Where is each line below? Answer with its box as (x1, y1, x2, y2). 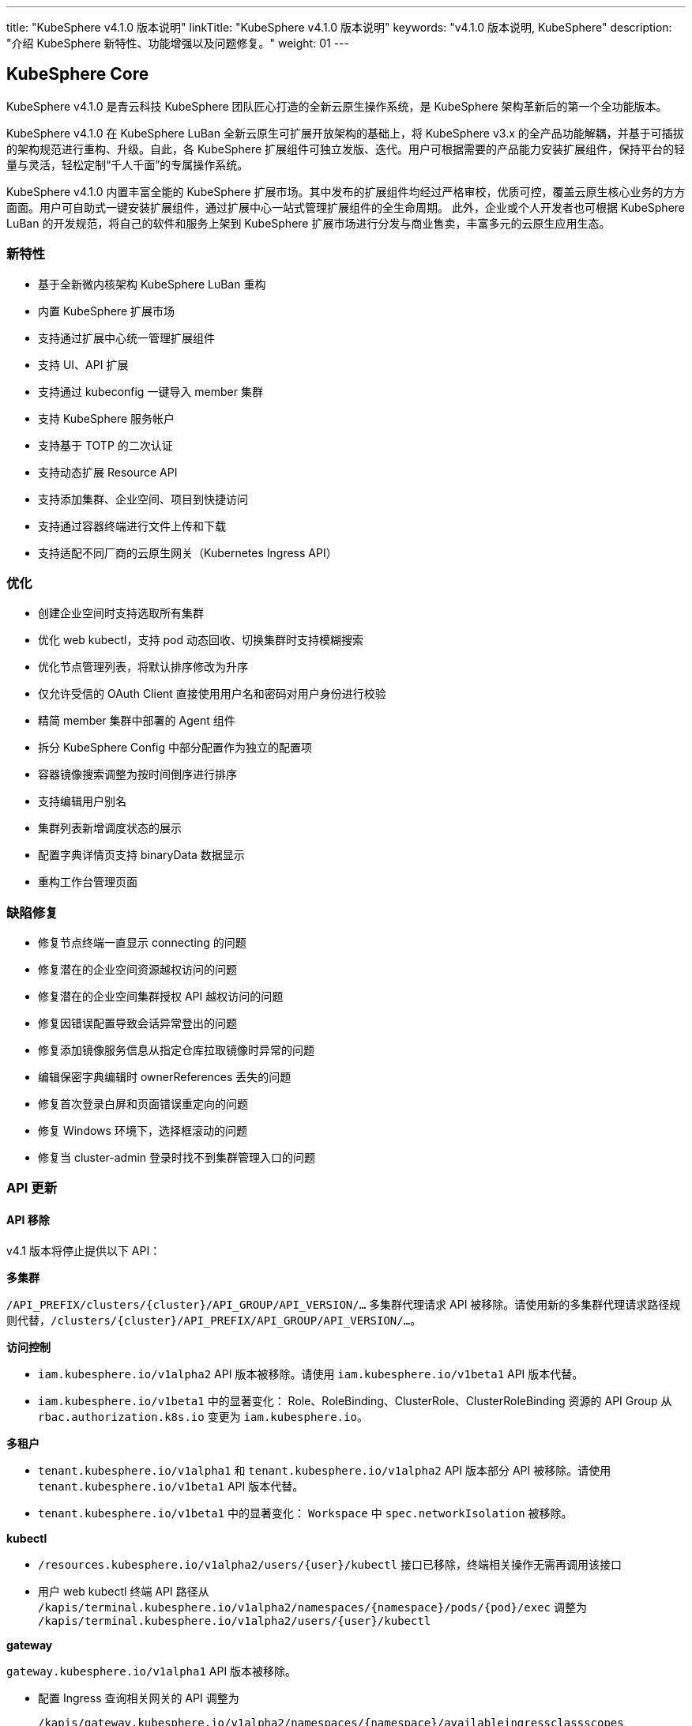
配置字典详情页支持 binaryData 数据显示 (38, 848, 245, 862)
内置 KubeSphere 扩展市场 (38, 303, 175, 318)
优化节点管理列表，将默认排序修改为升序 (38, 660, 248, 674)
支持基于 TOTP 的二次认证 (38, 438, 173, 452)
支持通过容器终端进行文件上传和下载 (38, 518, 226, 533)
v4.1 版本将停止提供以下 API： (6, 1243, 161, 1257)
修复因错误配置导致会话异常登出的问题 (38, 1016, 237, 1031)
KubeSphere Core (6, 64, 149, 85)
